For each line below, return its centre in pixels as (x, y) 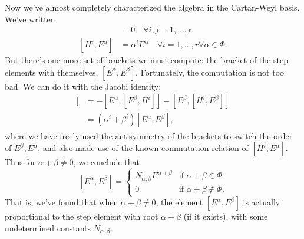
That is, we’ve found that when (62, 202)
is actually (262, 202)
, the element (179, 202)
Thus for (20, 162)
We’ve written (30, 19)
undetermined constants (48, 227)
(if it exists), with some (226, 216)
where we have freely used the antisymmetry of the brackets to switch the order (149, 135)
